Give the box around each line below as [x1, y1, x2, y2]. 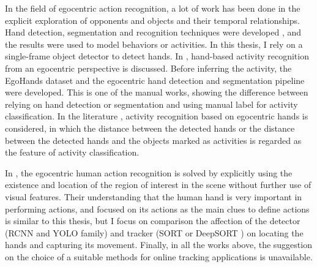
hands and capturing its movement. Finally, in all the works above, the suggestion [5, 238, 312, 251]
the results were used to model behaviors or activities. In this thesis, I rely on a [5, 37, 303, 50]
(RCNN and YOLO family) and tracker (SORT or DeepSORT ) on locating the [5, 226, 304, 239]
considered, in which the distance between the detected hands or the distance [5, 121, 295, 134]
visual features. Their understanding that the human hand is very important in [5, 190, 302, 203]
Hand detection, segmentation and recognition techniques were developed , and [5, 26, 302, 39]
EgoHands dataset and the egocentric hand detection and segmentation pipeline [5, 73, 305, 86]
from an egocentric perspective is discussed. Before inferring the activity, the [5, 61, 292, 74]
